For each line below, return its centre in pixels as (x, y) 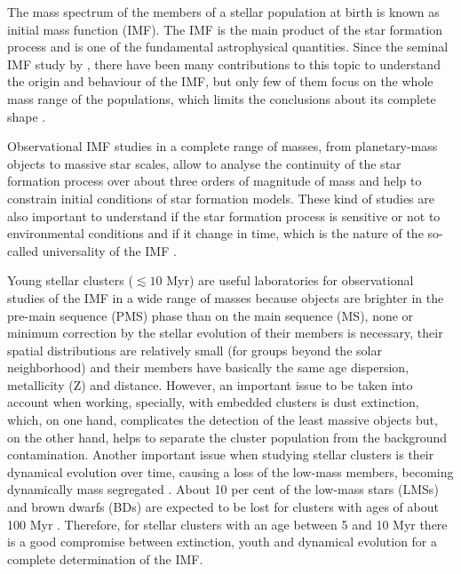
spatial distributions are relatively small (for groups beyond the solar (195, 350)
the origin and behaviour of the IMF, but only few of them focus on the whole (220, 81)
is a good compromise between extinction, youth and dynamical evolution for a (223, 542)
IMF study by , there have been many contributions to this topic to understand (224, 64)
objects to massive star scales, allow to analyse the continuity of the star (204, 163)
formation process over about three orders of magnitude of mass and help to (215, 181)
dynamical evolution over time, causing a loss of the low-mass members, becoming (230, 471)
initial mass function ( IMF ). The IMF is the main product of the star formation (225, 29)
